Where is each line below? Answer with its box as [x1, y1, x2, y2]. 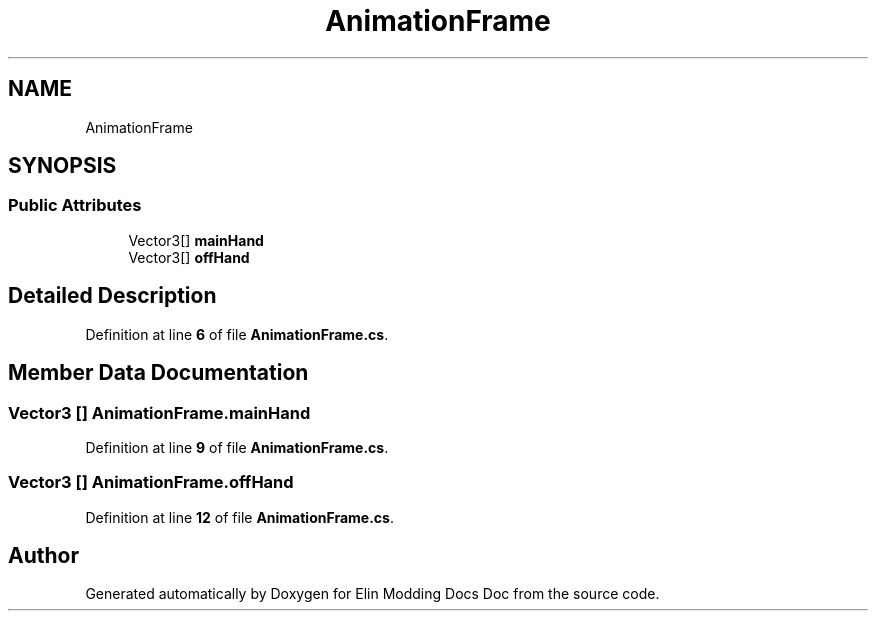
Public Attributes [8, 195, 142, 216]
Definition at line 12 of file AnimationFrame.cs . [85, 508, 394, 526]
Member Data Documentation [8, 360, 309, 386]
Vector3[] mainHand [128, 231, 264, 249]
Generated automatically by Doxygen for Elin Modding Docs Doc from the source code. [85, 585, 660, 603]
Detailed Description [8, 283, 217, 309]
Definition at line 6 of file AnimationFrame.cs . [85, 325, 389, 343]
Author [8, 543, 79, 569]
